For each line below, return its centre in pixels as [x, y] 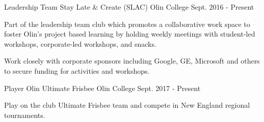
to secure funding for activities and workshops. [77, 70]
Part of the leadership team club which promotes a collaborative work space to [127, 24]
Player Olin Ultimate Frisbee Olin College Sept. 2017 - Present [102, 88]
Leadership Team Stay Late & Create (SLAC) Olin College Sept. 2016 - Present [129, 7]
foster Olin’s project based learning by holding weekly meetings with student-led [130, 34]
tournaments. [25, 115]
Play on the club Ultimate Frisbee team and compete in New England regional [127, 105]
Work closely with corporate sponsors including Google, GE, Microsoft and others [132, 61]
